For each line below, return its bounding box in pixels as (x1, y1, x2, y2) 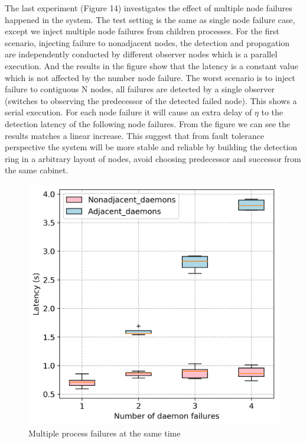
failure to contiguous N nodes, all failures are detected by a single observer (5, 83, 275, 95)
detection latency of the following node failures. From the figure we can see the (5, 117, 291, 130)
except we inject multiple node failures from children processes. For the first (5, 25, 279, 37)
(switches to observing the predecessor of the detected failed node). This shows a (5, 94, 297, 106)
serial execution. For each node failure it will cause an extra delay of (5, 106, 252, 118)
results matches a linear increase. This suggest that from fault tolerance (5, 129, 264, 141)
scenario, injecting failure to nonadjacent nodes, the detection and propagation (5, 36, 290, 48)
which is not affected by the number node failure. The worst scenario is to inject (5, 71, 295, 83)
